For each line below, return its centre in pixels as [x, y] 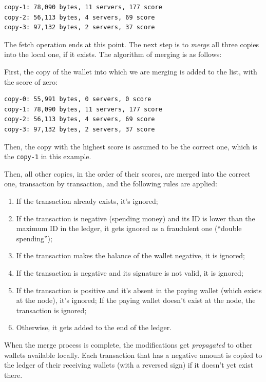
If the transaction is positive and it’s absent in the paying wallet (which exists [139, 290]
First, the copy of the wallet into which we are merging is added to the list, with [131, 71]
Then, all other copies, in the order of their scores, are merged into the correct [127, 173]
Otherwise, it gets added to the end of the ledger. [94, 327]
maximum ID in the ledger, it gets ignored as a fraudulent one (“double [129, 228]
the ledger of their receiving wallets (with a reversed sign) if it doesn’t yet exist [129, 365]
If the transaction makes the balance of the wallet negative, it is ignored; [130, 255]
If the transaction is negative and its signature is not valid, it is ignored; [130, 272]
